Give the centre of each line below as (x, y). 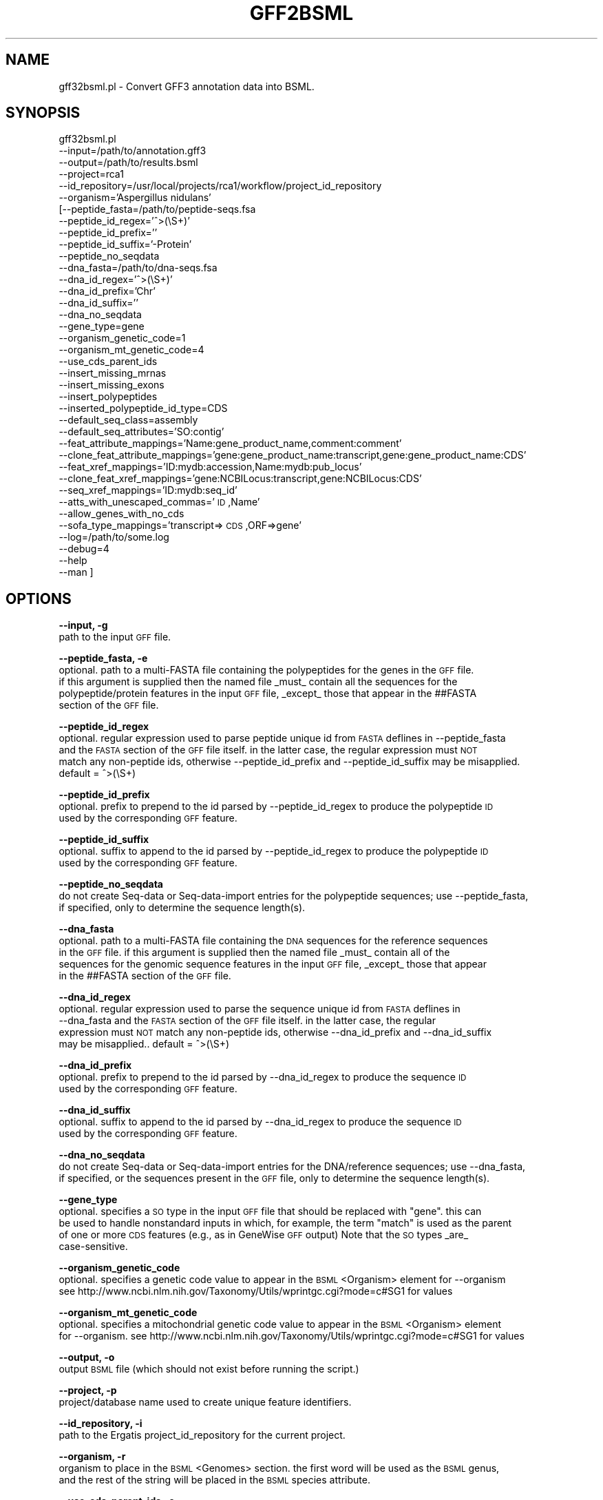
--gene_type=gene (102, 326)
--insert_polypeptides (108, 397)
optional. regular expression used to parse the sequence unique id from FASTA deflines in (260, 1009)
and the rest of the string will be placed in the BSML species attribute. (214, 1480)
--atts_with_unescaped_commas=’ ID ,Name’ (159, 502)
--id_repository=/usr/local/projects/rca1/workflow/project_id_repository (220, 186)
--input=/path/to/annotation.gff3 (133, 151)
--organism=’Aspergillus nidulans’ (135, 198)
